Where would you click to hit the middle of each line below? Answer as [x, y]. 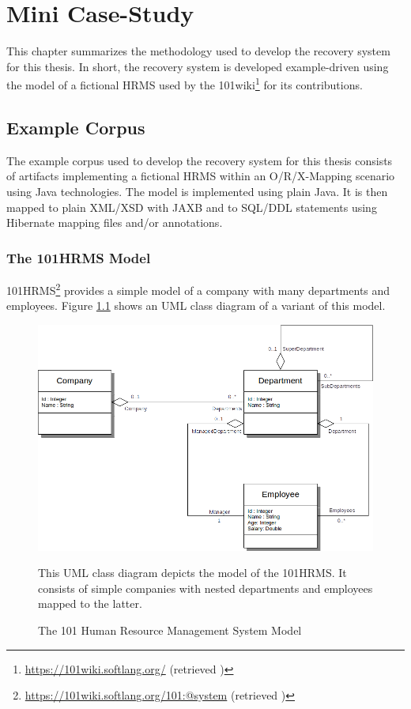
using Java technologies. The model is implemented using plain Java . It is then [197, 191]
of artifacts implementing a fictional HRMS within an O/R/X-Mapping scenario [201, 176]
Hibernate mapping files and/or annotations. [115, 223]
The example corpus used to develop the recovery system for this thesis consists [200, 160]
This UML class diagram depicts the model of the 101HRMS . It [192, 573]
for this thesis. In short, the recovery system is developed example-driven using [198, 66]
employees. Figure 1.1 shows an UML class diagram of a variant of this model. [196, 305]
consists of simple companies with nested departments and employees [205, 588]
